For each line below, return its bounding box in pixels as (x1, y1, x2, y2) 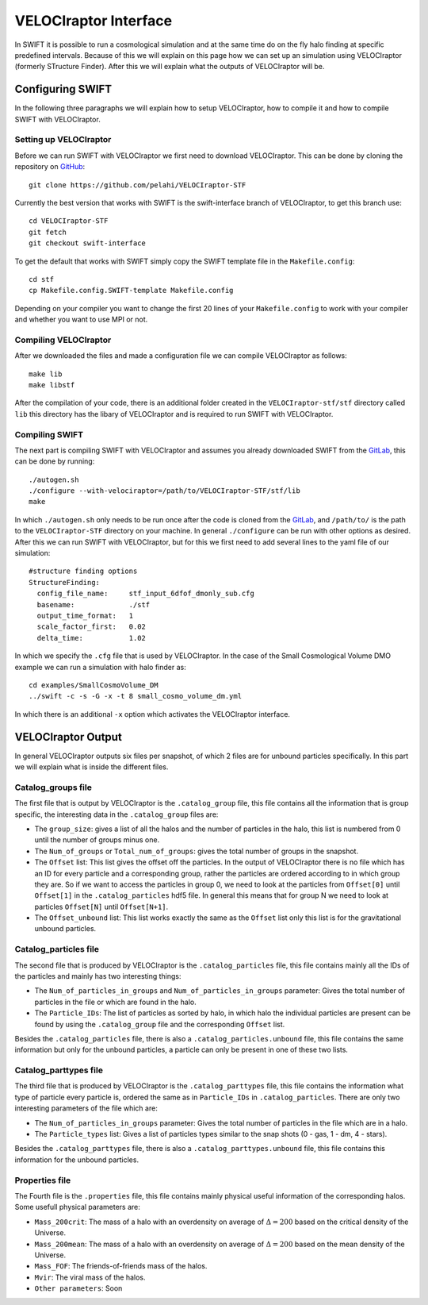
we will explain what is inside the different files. (14, 762, 169, 772)
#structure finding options (29, 567, 138, 576)
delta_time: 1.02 (36, 633, 147, 642)
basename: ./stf (36, 600, 151, 609)
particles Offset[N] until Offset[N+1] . (34, 902, 169, 911)
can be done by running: (14, 456, 95, 466)
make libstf (29, 380, 75, 389)
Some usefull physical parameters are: (14, 1203, 140, 1212)
